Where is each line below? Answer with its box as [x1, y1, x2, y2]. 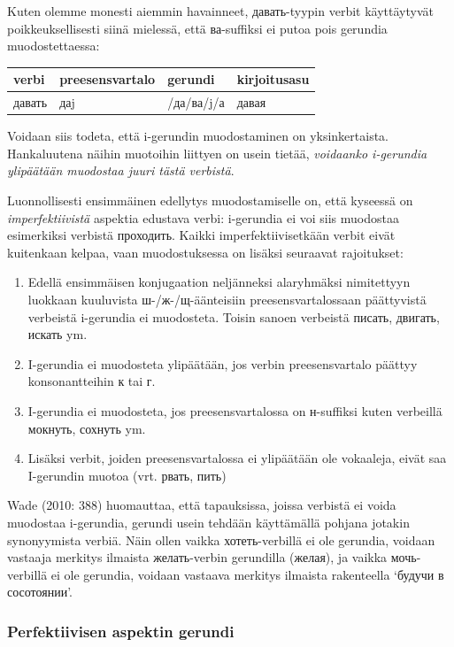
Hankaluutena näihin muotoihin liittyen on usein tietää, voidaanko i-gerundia [7, 143, 427, 162]
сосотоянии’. [7, 582, 73, 601]
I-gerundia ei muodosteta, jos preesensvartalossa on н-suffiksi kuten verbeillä [27, 401, 442, 420]
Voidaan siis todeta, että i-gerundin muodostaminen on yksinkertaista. [7, 127, 389, 145]
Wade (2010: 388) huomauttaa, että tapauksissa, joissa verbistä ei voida [7, 496, 396, 514]
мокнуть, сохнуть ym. [27, 419, 146, 437]
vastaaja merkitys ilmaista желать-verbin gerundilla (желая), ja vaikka [7, 548, 388, 566]
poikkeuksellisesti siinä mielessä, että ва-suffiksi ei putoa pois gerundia [7, 19, 388, 37]
